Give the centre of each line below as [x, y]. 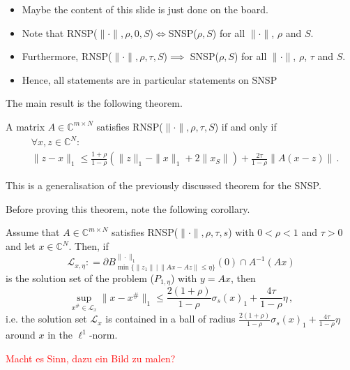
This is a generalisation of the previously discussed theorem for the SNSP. [163, 185]
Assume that [33, 232]
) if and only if [245, 126]
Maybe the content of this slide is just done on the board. [145, 9]
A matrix [25, 126]
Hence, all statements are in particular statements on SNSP [150, 79]
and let [21, 246]
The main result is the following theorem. [94, 103]
